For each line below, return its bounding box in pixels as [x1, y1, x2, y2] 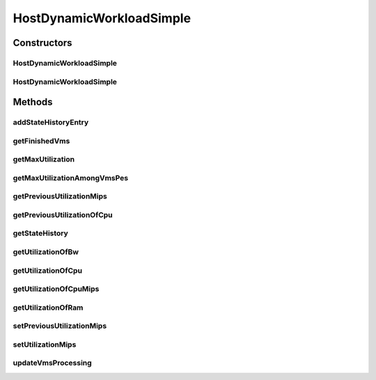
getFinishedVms [13, 136, 70, 145]
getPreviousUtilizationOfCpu [13, 209, 113, 219]
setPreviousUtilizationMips [13, 321, 107, 331]
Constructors [13, 37, 72, 49]
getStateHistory [13, 228, 69, 238]
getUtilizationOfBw [13, 247, 79, 257]
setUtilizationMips [13, 340, 77, 349]
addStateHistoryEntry [13, 118, 89, 127]
